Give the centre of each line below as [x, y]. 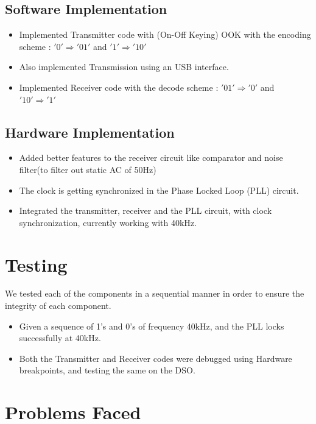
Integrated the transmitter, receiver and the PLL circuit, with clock [146, 210]
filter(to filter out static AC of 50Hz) [88, 169]
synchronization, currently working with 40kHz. [108, 222]
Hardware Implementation [90, 132]
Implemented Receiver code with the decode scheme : [119, 87]
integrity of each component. [58, 306]
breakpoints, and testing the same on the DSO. [107, 370]
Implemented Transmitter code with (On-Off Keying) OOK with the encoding [165, 34]
